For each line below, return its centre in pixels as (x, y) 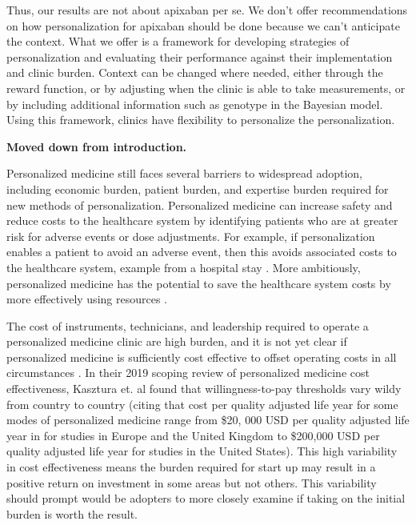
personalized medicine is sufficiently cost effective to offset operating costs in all (202, 357)
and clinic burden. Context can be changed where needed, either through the (195, 72)
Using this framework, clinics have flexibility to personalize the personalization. (201, 120)
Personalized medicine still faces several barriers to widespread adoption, (184, 173)
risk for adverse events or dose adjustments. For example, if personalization (191, 236)
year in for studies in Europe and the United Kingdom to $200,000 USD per (193, 435)
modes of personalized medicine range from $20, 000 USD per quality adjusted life (208, 420)
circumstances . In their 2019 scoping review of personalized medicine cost (188, 373)
